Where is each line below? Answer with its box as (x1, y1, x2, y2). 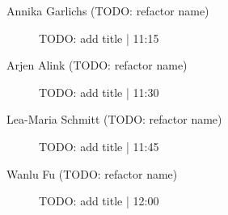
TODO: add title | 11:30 (39, 83, 159, 100)
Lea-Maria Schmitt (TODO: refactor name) (6, 111, 222, 128)
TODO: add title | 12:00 (39, 192, 159, 209)
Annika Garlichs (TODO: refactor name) (6, 2, 209, 19)
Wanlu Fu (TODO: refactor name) (6, 165, 178, 182)
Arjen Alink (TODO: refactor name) (6, 57, 188, 74)
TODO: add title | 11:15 (39, 29, 159, 46)
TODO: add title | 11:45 (39, 137, 159, 154)
